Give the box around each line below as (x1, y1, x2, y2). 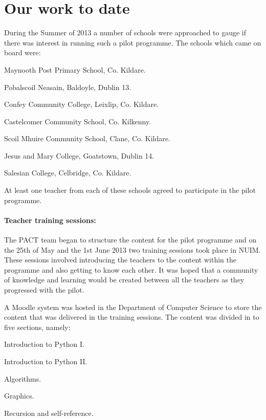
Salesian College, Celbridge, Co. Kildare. (4, 167, 131, 178)
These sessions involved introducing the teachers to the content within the (4, 254, 236, 265)
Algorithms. (4, 373, 41, 384)
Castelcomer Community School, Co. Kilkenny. (4, 116, 151, 126)
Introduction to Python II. (4, 356, 87, 366)
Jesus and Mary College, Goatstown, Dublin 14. (4, 150, 154, 161)
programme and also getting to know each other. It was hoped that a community (4, 264, 258, 275)
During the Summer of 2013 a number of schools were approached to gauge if (4, 27, 247, 38)
